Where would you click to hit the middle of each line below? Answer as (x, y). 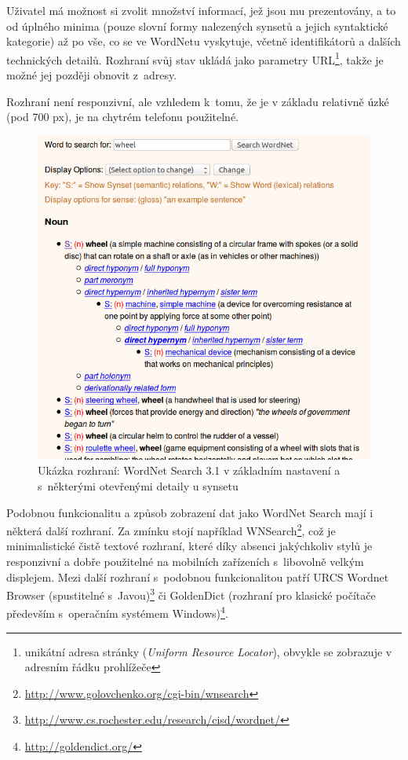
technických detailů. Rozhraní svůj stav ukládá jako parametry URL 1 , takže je (195, 58)
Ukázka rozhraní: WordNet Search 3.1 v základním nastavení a (189, 470)
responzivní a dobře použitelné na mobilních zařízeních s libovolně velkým (185, 561)
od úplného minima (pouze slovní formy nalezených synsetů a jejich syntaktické (197, 26)
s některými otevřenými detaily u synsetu (138, 485)
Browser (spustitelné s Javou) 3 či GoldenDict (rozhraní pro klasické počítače (191, 594)
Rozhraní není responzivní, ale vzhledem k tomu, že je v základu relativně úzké (198, 101)
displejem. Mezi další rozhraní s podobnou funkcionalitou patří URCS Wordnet (198, 576)
